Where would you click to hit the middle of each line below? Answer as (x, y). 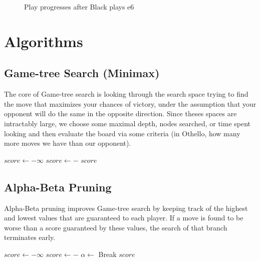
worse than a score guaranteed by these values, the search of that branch (116, 227)
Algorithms (44, 41)
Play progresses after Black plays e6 (79, 7)
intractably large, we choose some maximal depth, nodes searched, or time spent (127, 123)
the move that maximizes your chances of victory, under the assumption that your (130, 103)
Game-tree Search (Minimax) (82, 73)
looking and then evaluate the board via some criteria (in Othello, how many (122, 133)
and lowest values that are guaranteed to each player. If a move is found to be (124, 218)
